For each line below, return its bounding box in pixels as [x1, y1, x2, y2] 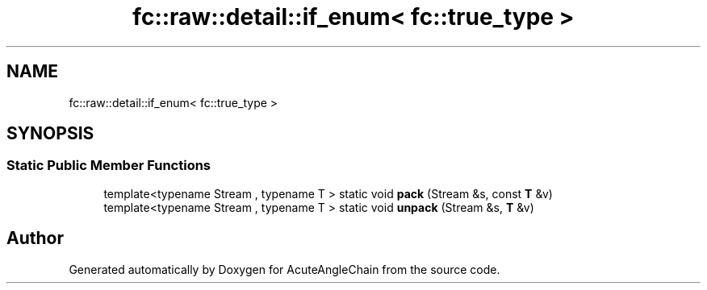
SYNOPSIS [6, 123, 94, 144]
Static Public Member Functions [6, 157, 211, 174]
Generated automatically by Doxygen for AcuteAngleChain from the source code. [69, 262, 500, 276]
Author [6, 228, 64, 249]
